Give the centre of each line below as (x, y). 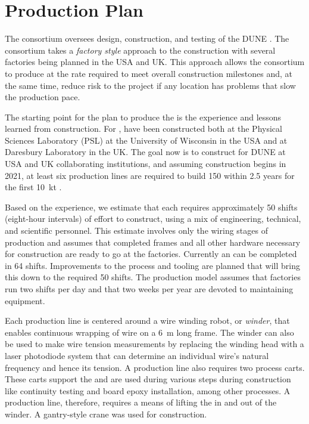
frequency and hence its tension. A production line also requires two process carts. (155, 367)
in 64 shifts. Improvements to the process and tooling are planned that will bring (153, 265)
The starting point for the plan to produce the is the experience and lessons (143, 117)
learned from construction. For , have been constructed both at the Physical (143, 129)
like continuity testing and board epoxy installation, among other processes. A (148, 390)
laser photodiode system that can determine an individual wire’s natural (137, 355)
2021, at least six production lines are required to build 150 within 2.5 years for (150, 175)
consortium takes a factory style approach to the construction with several (140, 50)
